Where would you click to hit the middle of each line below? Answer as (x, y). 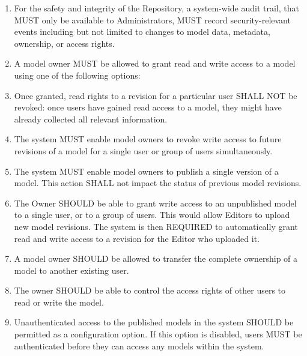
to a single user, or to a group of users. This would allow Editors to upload (152, 215)
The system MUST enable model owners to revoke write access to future (148, 139)
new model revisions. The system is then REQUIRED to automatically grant (156, 226)
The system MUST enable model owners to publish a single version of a (146, 171)
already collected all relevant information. (91, 119)
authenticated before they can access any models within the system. (139, 345)
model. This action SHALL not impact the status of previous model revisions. (158, 183)
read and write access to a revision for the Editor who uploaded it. (137, 238)
